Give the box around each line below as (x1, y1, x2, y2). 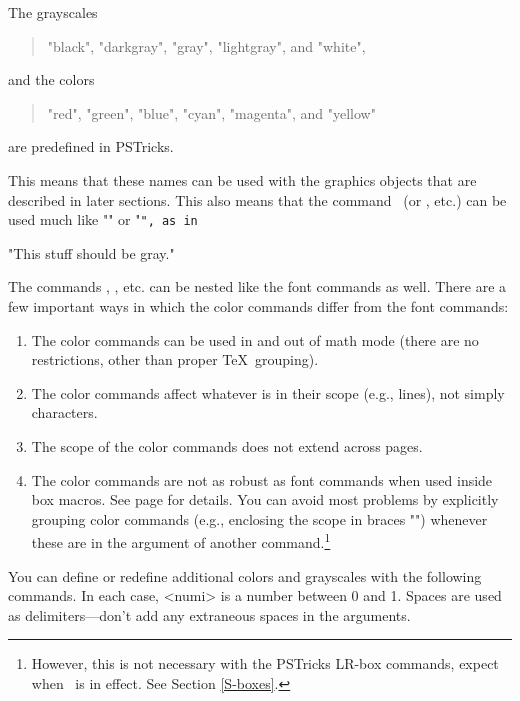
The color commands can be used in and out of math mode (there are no (31, 329, 479, 350)
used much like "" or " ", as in (8, 209, 198, 230)
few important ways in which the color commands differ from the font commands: (8, 296, 509, 316)
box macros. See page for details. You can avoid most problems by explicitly (31, 489, 499, 510)
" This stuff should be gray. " (8, 242, 175, 263)
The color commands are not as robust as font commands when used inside (31, 469, 493, 490)
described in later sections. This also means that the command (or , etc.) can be (8, 189, 507, 210)
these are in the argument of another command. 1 (31, 529, 331, 552)
